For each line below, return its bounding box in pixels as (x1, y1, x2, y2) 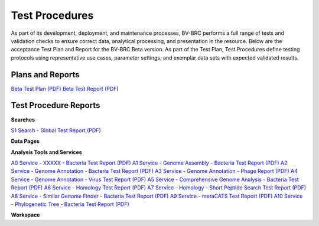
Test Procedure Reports (11, 100, 100, 110)
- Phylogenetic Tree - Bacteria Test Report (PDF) (11, 201, 129, 208)
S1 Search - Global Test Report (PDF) (11, 127, 101, 134)
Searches (11, 116, 35, 123)
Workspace (11, 211, 40, 218)
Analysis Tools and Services (11, 148, 82, 156)
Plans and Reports (11, 70, 80, 80)
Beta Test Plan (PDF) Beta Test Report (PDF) (11, 85, 119, 92)
